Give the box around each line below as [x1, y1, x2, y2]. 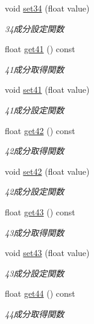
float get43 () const [5, 205, 75, 218]
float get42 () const [5, 124, 75, 137]
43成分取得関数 [5, 226, 64, 238]
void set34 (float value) [5, 2, 90, 14]
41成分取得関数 [5, 62, 64, 75]
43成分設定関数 [5, 266, 64, 279]
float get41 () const [5, 42, 75, 55]
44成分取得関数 [5, 307, 64, 320]
